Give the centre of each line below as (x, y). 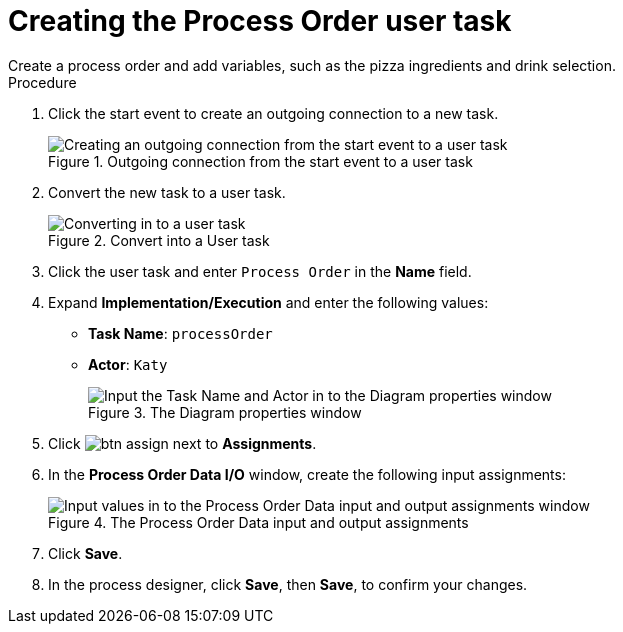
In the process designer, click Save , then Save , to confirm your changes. (288, 584)
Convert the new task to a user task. (167, 192)
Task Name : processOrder (180, 333)
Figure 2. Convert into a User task (159, 240)
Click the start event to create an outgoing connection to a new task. (273, 113)
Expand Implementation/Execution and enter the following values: (268, 302)
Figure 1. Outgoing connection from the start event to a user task (260, 161)
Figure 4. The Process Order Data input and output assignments (258, 522)
